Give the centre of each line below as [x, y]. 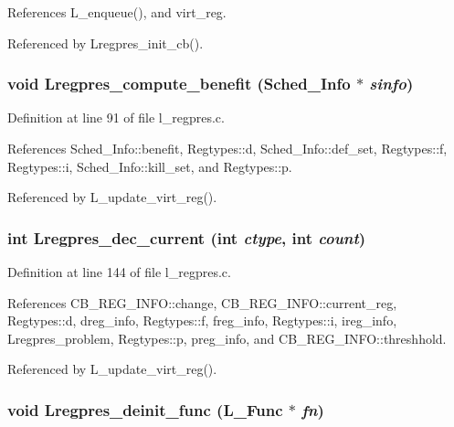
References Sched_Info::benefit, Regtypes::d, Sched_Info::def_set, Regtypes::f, [227, 148]
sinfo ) [391, 84]
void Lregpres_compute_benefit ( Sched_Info [179, 84]
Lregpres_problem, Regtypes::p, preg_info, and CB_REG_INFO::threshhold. [227, 338]
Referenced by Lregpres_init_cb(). [106, 43]
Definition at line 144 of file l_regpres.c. [119, 272]
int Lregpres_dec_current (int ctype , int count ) [187, 237]
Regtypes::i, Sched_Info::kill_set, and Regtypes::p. [150, 166]
